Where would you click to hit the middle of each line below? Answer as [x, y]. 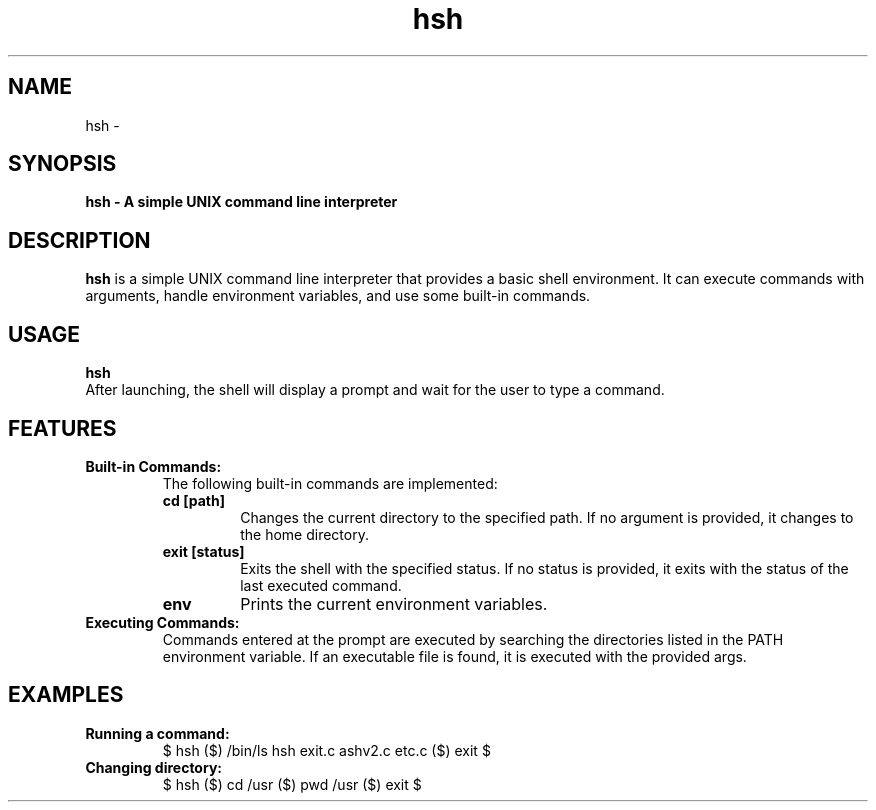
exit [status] [203, 551]
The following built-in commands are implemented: [330, 483]
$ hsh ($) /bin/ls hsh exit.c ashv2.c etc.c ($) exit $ [326, 750]
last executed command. [321, 585]
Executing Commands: [162, 622]
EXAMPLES [66, 695]
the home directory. [304, 534]
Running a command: [157, 733]
